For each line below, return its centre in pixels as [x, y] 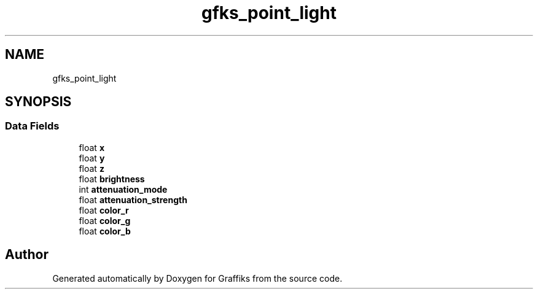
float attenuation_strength [133, 199]
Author [27, 255]
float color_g [105, 220]
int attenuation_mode [123, 189]
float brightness [112, 179]
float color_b [105, 231]
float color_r [104, 210]
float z [92, 168]
